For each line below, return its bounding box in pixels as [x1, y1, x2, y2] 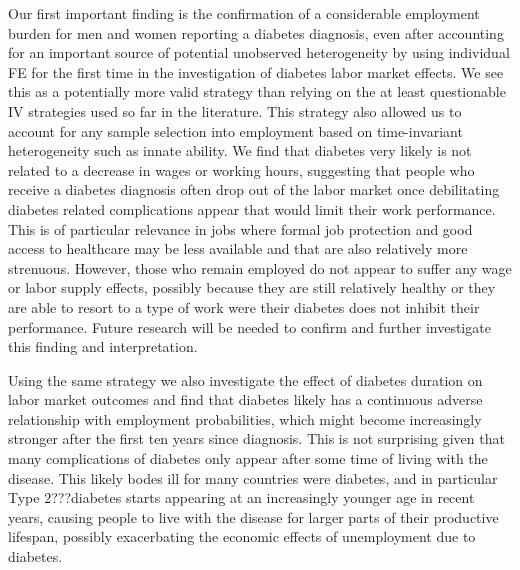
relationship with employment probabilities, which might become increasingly [8, 408, 482, 429]
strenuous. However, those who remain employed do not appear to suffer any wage [8, 257, 512, 278]
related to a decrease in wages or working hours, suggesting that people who [8, 159, 475, 180]
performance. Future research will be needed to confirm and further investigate [8, 316, 491, 337]
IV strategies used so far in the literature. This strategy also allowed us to [8, 100, 462, 121]
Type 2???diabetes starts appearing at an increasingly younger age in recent [8, 487, 475, 508]
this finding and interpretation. [8, 336, 198, 357]
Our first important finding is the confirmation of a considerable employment [8, 3, 480, 23]
